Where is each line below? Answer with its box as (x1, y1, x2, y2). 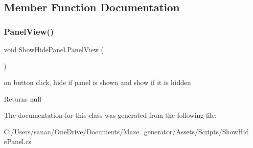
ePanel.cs (4, 136, 31, 146)
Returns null (4, 93, 42, 104)
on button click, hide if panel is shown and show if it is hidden (4, 77, 191, 87)
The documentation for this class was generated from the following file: (4, 110, 217, 120)
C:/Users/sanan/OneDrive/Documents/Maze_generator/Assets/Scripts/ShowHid (4, 126, 249, 136)
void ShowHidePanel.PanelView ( (4, 44, 104, 54)
